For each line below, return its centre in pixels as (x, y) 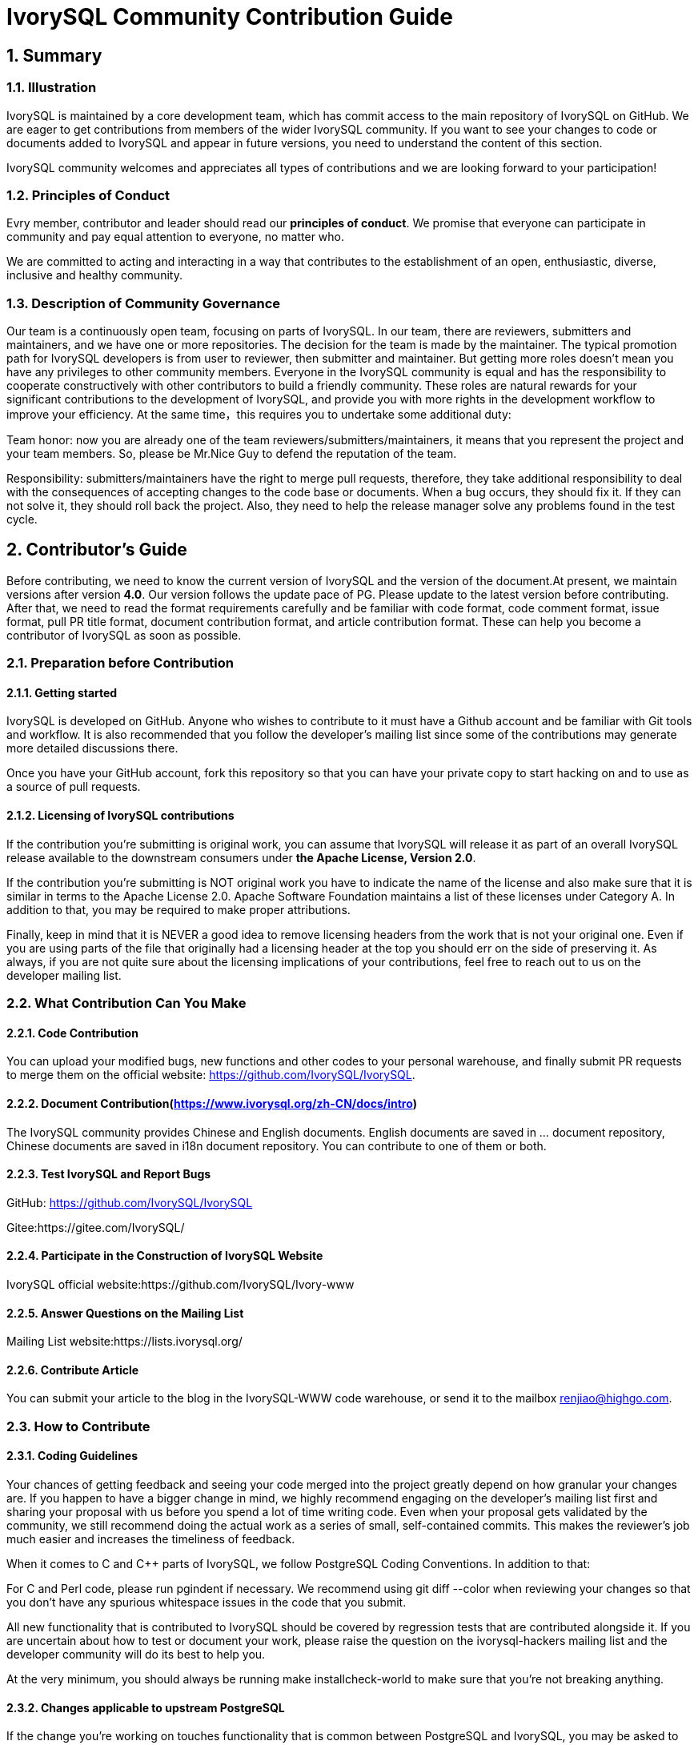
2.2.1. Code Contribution (72, 1033)
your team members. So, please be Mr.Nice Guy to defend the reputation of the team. (232, 454)
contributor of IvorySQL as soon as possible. (124, 635)
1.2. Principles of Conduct (88, 195)
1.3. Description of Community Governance (144, 303)
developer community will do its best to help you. (136, 1654)
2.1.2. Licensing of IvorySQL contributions (120, 816)
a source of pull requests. (74, 787)
